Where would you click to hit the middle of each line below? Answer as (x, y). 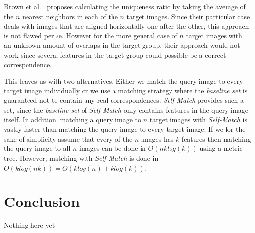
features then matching (216, 138)
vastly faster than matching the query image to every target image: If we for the (125, 129)
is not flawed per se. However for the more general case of (91, 35)
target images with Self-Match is (198, 119)
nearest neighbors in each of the (70, 16)
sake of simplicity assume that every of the (68, 138)
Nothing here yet (29, 225)
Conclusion (42, 201)
